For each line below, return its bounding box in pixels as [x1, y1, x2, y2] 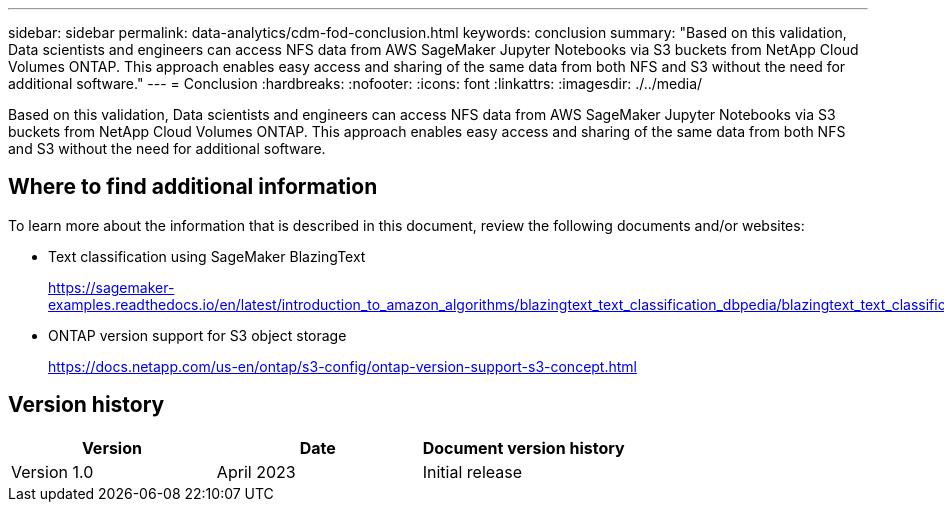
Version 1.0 [11, 461, 94, 482]
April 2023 [216, 461, 296, 482]
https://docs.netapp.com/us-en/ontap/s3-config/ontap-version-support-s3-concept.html [48, 357, 637, 375]
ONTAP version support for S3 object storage [48, 326, 347, 344]
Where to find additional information [8, 174, 378, 200]
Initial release [422, 461, 523, 482]
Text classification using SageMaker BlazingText [48, 247, 366, 265]
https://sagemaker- [48, 278, 175, 296]
